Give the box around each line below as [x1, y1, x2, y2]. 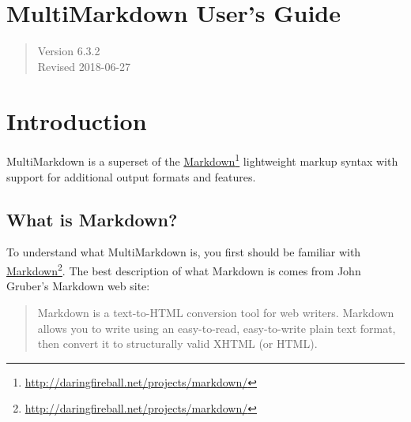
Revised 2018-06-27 [37, 58, 131, 74]
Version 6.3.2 [37, 43, 100, 59]
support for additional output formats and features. [6, 168, 256, 185]
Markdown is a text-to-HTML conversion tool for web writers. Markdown [37, 304, 394, 320]
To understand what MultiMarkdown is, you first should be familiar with [6, 244, 361, 260]
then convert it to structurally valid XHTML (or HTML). [37, 335, 318, 352]
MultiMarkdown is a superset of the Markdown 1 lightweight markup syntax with [6, 151, 398, 170]
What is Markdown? [6, 207, 178, 231]
